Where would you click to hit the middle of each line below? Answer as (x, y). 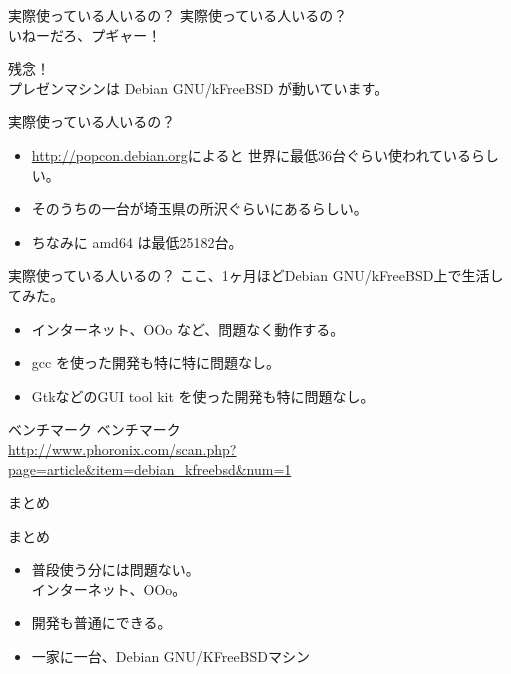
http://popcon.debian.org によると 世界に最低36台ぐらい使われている (251, 154)
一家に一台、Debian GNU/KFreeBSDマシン (171, 656)
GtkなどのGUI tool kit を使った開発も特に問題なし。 (203, 395)
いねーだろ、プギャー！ (85, 34)
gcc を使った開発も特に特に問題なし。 (155, 362)
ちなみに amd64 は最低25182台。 (137, 241)
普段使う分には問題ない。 (115, 569)
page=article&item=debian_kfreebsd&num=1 (150, 468)
